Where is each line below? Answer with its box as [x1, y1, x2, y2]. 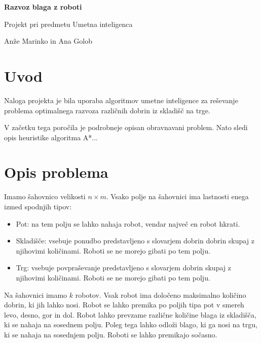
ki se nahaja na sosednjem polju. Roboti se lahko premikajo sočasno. [4, 329, 217, 339]
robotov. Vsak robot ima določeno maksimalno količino [75, 289, 246, 300]
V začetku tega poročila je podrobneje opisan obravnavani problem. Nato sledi [4, 122, 248, 133]
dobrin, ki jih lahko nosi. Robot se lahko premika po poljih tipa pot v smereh [4, 299, 244, 310]
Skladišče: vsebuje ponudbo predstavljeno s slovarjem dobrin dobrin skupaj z [16, 235, 254, 246]
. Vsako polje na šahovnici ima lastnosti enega [106, 191, 249, 202]
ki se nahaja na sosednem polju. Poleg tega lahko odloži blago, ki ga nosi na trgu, [4, 319, 257, 330]
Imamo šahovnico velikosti [4, 191, 86, 202]
